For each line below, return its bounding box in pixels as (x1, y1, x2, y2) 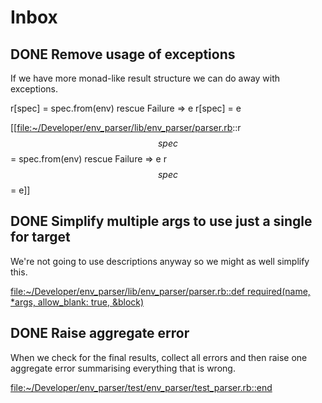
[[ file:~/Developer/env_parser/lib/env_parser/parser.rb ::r (10, 122, 242, 133)
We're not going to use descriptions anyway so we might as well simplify (10, 255, 310, 267)
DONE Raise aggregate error (10, 325, 190, 342)
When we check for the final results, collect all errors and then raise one (10, 351, 308, 363)
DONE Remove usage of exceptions (10, 46, 236, 63)
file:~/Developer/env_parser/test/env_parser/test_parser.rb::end (10, 381, 273, 393)
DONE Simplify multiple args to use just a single (10, 213, 313, 230)
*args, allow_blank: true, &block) (10, 296, 145, 308)
